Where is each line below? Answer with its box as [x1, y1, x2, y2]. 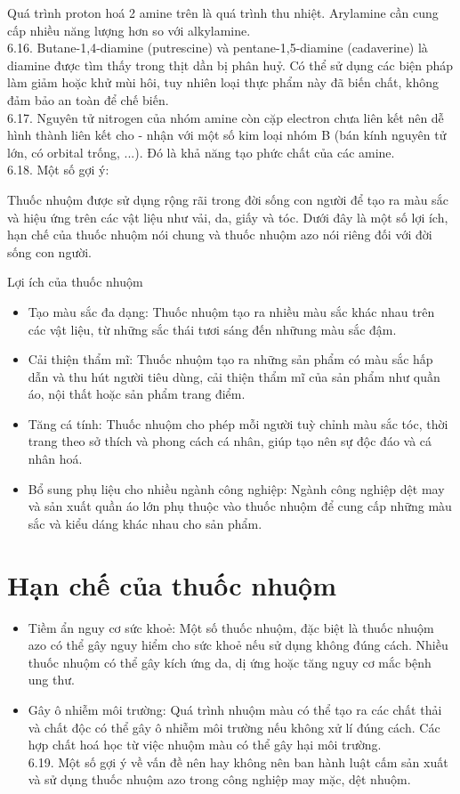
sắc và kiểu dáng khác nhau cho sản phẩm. [28, 514, 262, 532]
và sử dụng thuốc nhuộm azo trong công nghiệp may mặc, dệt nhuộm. [28, 770, 411, 789]
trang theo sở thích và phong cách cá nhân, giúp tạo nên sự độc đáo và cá [28, 432, 432, 450]
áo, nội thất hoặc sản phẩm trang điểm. [28, 385, 246, 403]
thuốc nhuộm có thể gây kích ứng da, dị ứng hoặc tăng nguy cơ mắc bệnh [28, 652, 432, 671]
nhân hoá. [28, 450, 83, 468]
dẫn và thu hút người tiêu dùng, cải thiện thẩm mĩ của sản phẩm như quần [28, 367, 440, 385]
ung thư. [28, 670, 75, 689]
